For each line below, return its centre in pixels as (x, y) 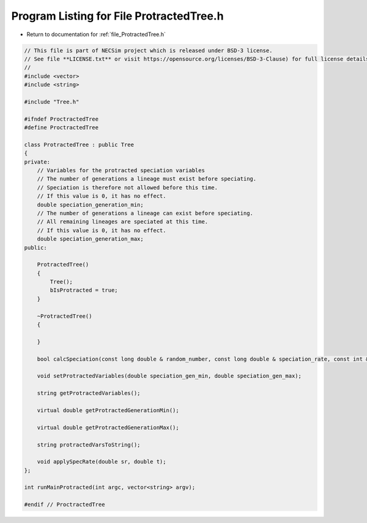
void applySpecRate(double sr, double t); (102, 462)
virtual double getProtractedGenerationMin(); (108, 410)
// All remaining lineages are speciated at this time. (123, 222)
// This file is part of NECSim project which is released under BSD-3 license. (148, 50)
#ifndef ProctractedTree (61, 119)
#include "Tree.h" (52, 102)
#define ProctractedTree (61, 128)
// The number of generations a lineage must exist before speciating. (147, 179)
